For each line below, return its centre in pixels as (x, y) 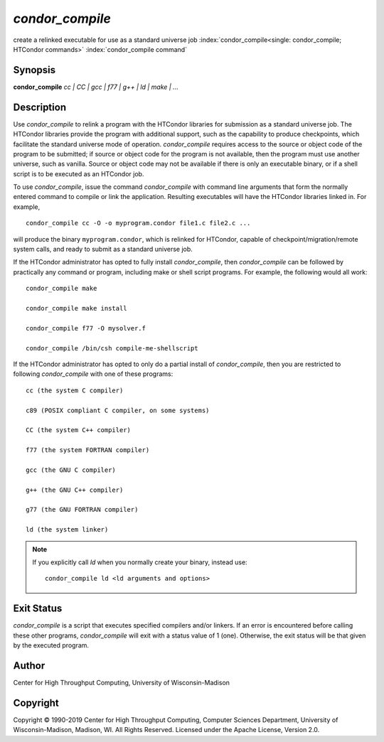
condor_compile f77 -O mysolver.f (86, 328)
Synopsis (34, 70)
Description (40, 107)
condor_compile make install (76, 308)
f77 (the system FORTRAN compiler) (88, 450)
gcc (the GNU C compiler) (71, 470)
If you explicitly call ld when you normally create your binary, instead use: (140, 562)
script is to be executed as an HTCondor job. (79, 173)
